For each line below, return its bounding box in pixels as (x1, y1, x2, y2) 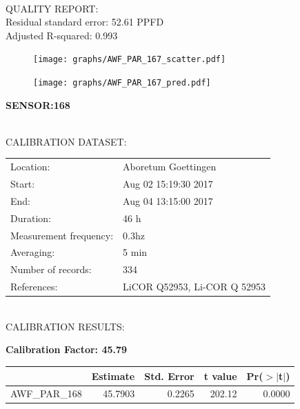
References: (10, 279, 58, 294)
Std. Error (144, 368, 194, 383)
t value (203, 368, 237, 383)
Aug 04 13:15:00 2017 (123, 193, 213, 208)
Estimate (91, 368, 135, 383)
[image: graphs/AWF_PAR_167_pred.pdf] (33, 78, 211, 88)
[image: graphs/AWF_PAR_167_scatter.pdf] (33, 54, 226, 65)
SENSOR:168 (6, 97, 70, 112)
